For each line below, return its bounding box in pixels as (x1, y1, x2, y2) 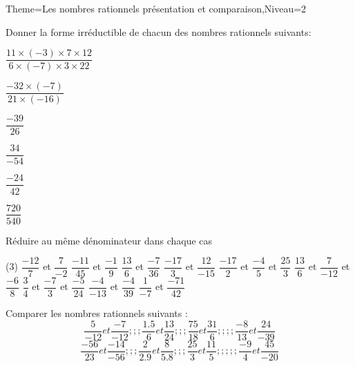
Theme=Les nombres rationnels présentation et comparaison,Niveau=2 (6, 1, 307, 15)
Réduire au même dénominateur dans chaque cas (6, 233, 213, 247)
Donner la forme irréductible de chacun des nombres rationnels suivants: (6, 24, 311, 39)
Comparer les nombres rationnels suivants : (6, 306, 188, 320)
